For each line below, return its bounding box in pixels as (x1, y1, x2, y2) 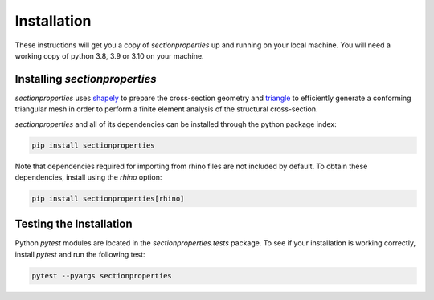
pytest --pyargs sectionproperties (31, 271, 172, 280)
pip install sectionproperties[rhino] (31, 193, 185, 203)
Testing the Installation (14, 217, 133, 231)
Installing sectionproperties (14, 72, 157, 86)
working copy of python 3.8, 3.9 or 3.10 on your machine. (14, 51, 204, 60)
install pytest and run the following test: (14, 249, 145, 259)
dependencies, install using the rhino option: (14, 172, 162, 182)
